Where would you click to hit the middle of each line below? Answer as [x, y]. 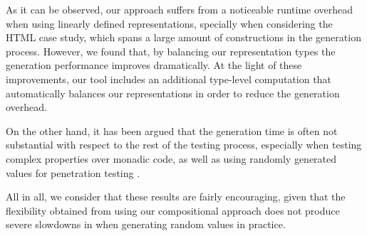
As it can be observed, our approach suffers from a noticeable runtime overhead [180, 9]
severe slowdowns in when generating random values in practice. [146, 224]
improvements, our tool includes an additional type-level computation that [169, 79]
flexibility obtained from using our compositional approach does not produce [173, 210]
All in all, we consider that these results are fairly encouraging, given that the [176, 197]
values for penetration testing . [73, 172]
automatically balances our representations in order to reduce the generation [173, 93]
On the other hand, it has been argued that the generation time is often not [172, 130]
